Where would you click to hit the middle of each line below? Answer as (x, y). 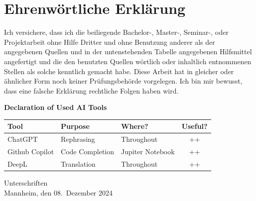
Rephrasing (78, 139)
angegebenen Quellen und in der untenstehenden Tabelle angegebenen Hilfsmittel (128, 51)
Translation (78, 163)
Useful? (194, 126)
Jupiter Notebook (148, 151)
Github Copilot (31, 151)
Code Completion (88, 151)
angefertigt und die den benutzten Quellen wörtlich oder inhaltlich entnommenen (128, 61)
